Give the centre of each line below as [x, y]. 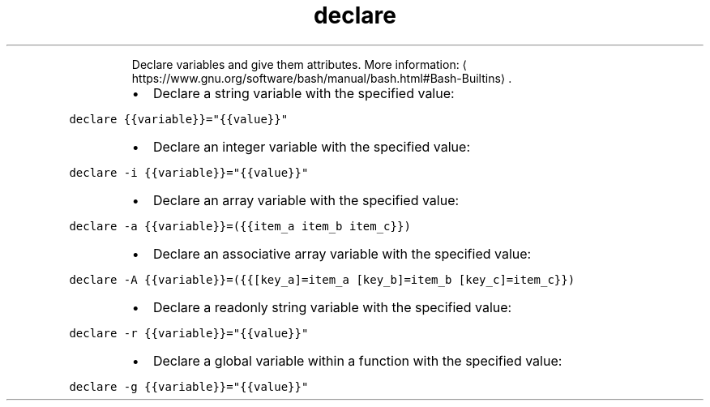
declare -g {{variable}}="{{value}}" [189, 386]
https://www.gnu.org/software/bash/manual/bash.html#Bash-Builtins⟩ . [322, 78]
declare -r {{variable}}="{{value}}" [189, 333]
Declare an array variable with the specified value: [306, 200]
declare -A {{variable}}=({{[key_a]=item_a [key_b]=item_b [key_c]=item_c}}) [322, 279]
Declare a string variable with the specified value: [304, 93]
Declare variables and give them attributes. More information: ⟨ [299, 64]
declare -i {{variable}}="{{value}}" [189, 172]
